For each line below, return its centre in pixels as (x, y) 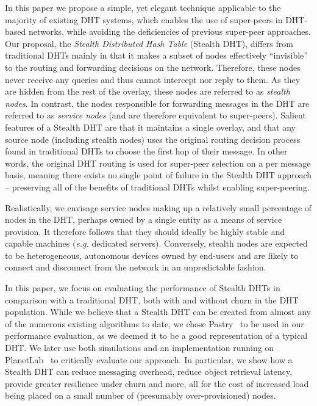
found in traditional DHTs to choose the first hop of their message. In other (146, 151)
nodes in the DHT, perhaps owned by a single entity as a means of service (144, 219)
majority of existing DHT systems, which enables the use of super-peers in (144, 19)
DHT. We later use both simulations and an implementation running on (140, 348)
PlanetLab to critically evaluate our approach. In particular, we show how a (149, 359)
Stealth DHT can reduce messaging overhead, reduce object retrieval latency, (149, 372)
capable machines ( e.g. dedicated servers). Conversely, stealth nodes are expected (156, 243)
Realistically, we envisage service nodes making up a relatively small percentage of (158, 207)
